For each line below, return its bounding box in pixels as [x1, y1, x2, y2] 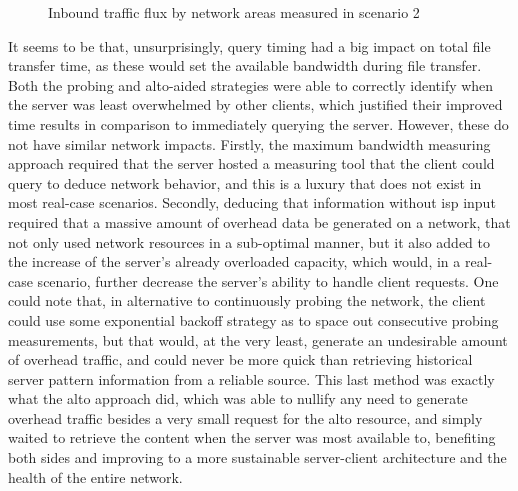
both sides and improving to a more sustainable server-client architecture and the [8, 447, 507, 468]
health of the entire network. [8, 466, 183, 487]
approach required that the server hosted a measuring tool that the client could [8, 153, 495, 174]
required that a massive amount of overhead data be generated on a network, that [8, 211, 511, 232]
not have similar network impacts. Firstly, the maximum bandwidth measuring [8, 133, 491, 154]
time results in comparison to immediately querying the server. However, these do [8, 113, 509, 134]
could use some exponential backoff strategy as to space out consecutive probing [8, 309, 499, 330]
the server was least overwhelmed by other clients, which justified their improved [8, 94, 503, 115]
